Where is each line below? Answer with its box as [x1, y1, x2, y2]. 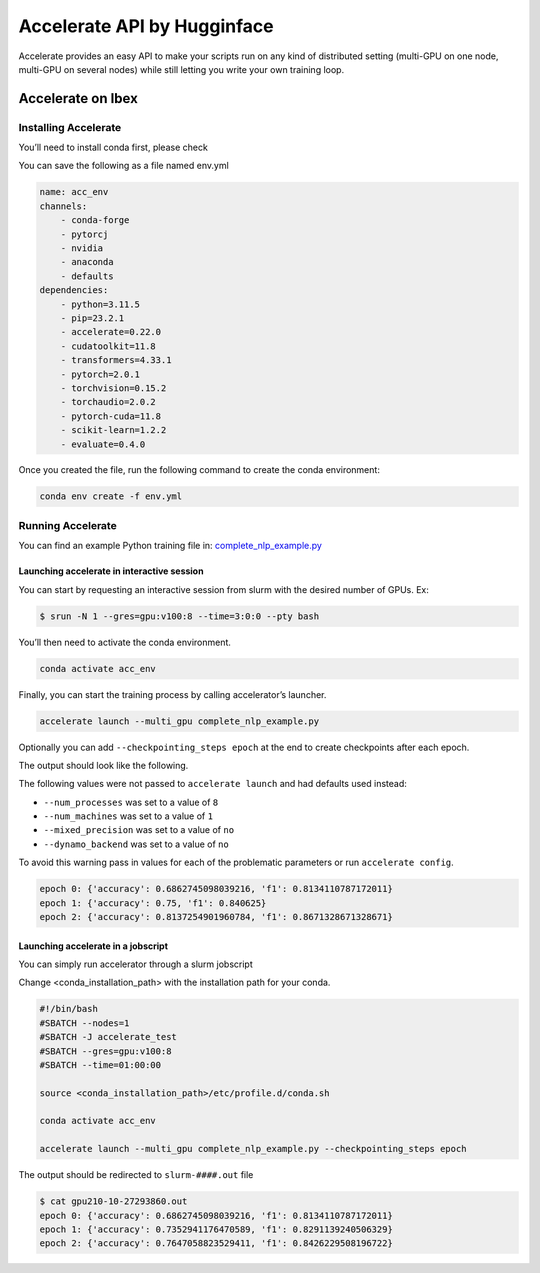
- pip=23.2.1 [60, 312, 125, 324]
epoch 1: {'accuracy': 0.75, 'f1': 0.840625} [39, 897, 267, 909]
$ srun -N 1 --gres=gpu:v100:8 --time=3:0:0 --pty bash [39, 610, 320, 622]
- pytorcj [60, 228, 109, 240]
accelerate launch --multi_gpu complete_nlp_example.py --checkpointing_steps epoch [39, 1143, 467, 1155]
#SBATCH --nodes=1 [39, 1017, 130, 1029]
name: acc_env [39, 186, 109, 198]
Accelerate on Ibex [18, 90, 139, 107]
